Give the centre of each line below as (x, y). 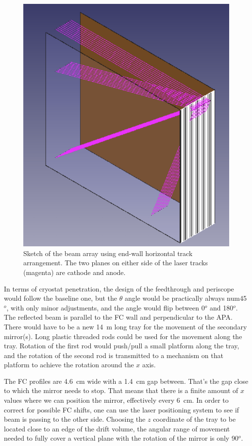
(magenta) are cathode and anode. (75, 272)
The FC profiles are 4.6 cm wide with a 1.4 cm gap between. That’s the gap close (126, 381)
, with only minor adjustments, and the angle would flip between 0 (106, 307)
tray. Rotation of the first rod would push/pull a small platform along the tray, (122, 346)
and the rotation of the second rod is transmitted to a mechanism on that (114, 355)
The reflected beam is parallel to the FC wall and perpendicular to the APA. (118, 317)
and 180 (221, 307)
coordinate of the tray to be (194, 419)
